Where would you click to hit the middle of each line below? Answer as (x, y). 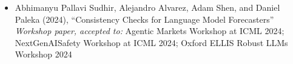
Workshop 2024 (43, 54)
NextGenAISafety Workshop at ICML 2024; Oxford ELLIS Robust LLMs (151, 42)
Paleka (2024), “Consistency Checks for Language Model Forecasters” (144, 19)
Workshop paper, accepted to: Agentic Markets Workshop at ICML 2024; (150, 31)
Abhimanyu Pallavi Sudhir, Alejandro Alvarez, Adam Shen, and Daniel (147, 7)
